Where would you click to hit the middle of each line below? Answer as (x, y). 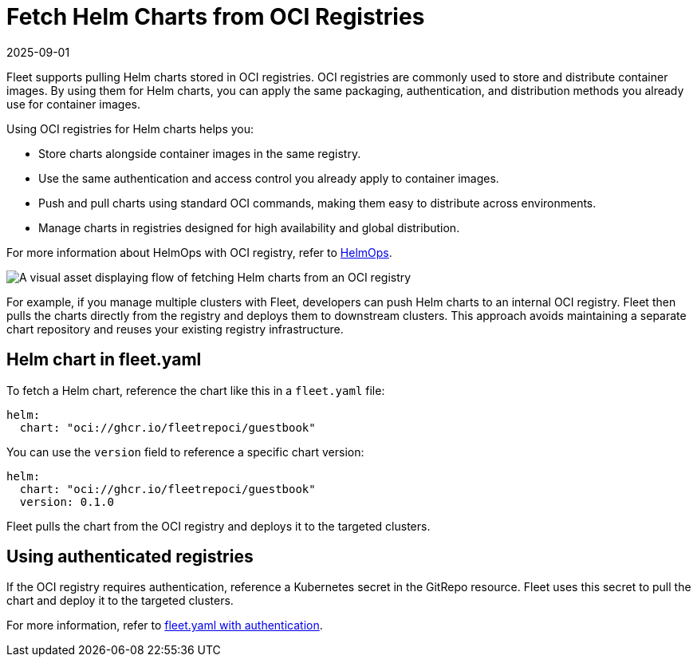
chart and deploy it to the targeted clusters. (120, 601)
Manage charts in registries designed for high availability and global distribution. (249, 227)
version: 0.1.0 (67, 501)
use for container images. (74, 104)
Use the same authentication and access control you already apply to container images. (269, 178)
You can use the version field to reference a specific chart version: (185, 452)
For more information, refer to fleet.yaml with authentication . (165, 626)
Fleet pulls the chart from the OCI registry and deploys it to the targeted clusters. (219, 526)
